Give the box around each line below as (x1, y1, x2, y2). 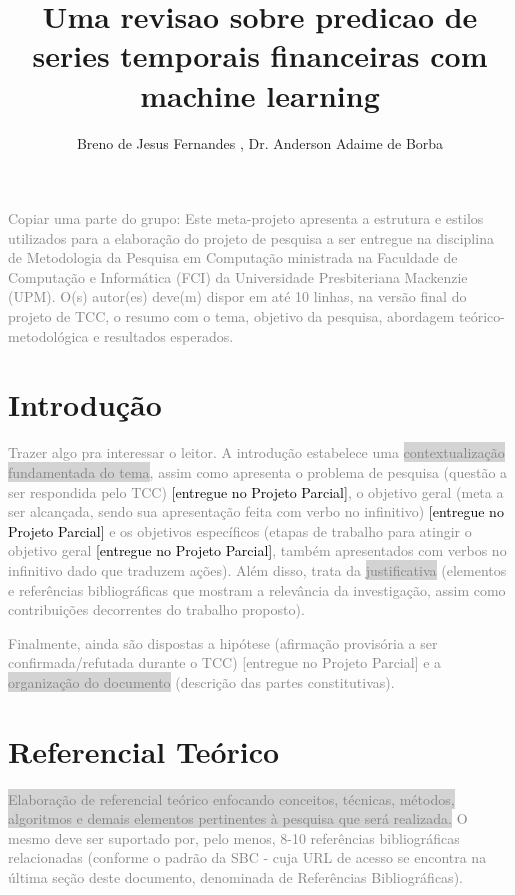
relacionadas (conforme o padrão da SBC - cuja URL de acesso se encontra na (8, 847, 487, 868)
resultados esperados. (104, 325, 234, 346)
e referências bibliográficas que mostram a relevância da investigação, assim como (8, 579, 506, 600)
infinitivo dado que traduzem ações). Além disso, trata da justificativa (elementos (8, 559, 507, 580)
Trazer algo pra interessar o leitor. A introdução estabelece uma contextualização (8, 442, 505, 463)
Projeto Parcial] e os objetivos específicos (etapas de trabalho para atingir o (8, 520, 472, 541)
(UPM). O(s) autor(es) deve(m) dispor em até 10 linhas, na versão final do (8, 286, 467, 307)
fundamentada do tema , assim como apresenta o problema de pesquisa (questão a (8, 461, 508, 482)
